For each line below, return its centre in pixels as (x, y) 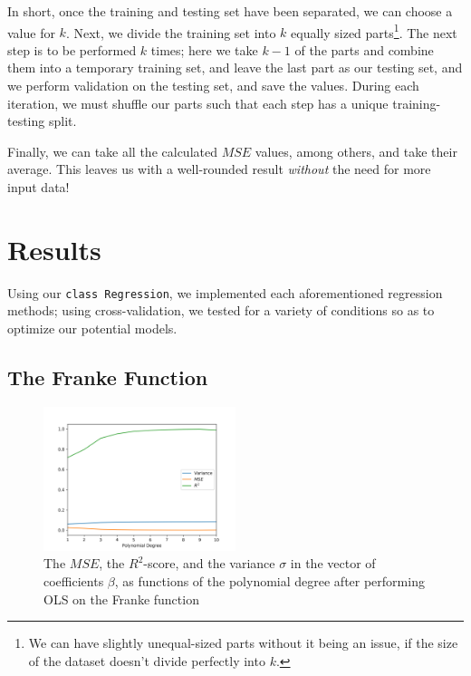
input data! (38, 187)
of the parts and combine (364, 49)
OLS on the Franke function (121, 599)
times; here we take (204, 49)
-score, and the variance (209, 563)
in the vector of (333, 563)
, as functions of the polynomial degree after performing (269, 580)
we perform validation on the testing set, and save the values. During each (213, 86)
